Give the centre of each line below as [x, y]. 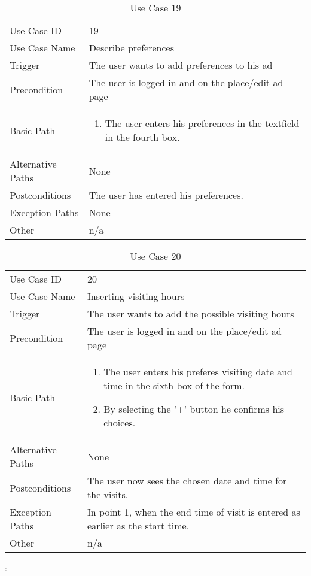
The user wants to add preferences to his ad [181, 65]
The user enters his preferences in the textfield [202, 123]
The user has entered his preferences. [166, 195]
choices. [120, 422]
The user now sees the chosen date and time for [187, 480]
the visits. [108, 494]
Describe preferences [131, 48]
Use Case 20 [155, 256]
